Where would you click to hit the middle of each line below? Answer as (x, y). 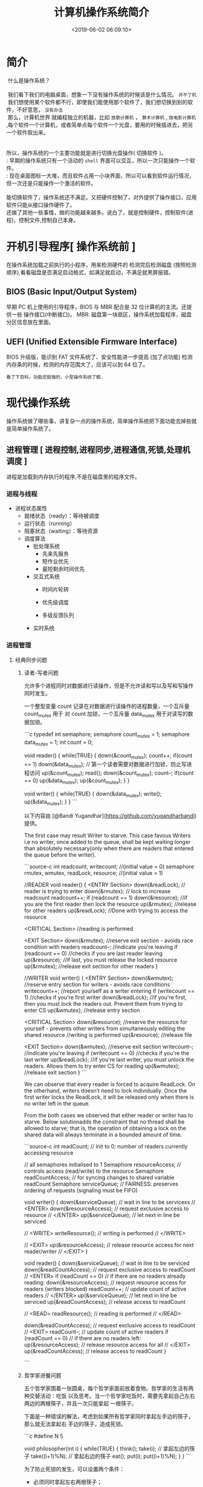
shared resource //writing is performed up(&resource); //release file (108, 1034)
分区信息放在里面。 (30, 322)
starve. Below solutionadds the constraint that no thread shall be (104, 1121)
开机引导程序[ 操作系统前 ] (71, 247)
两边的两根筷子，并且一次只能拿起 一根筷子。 (80, 1403)
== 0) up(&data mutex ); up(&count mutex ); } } (77, 781)
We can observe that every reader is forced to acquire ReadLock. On (110, 1084)
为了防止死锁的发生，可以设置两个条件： (74, 1469)
